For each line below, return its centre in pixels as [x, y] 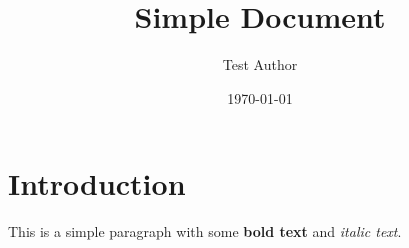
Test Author [260, 64]
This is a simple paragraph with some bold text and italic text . [205, 231]
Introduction [97, 183]
